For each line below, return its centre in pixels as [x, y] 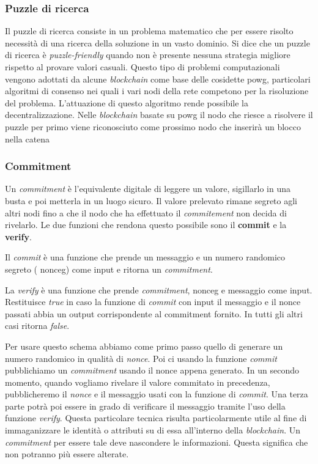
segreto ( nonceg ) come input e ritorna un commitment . [109, 269]
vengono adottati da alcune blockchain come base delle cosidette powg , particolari [158, 79]
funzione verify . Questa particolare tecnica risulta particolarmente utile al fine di [156, 418]
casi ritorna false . [37, 326]
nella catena [28, 138]
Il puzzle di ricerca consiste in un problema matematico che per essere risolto [149, 31]
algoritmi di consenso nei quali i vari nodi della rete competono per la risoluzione [157, 91]
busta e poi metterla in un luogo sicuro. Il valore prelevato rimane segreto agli [151, 200]
